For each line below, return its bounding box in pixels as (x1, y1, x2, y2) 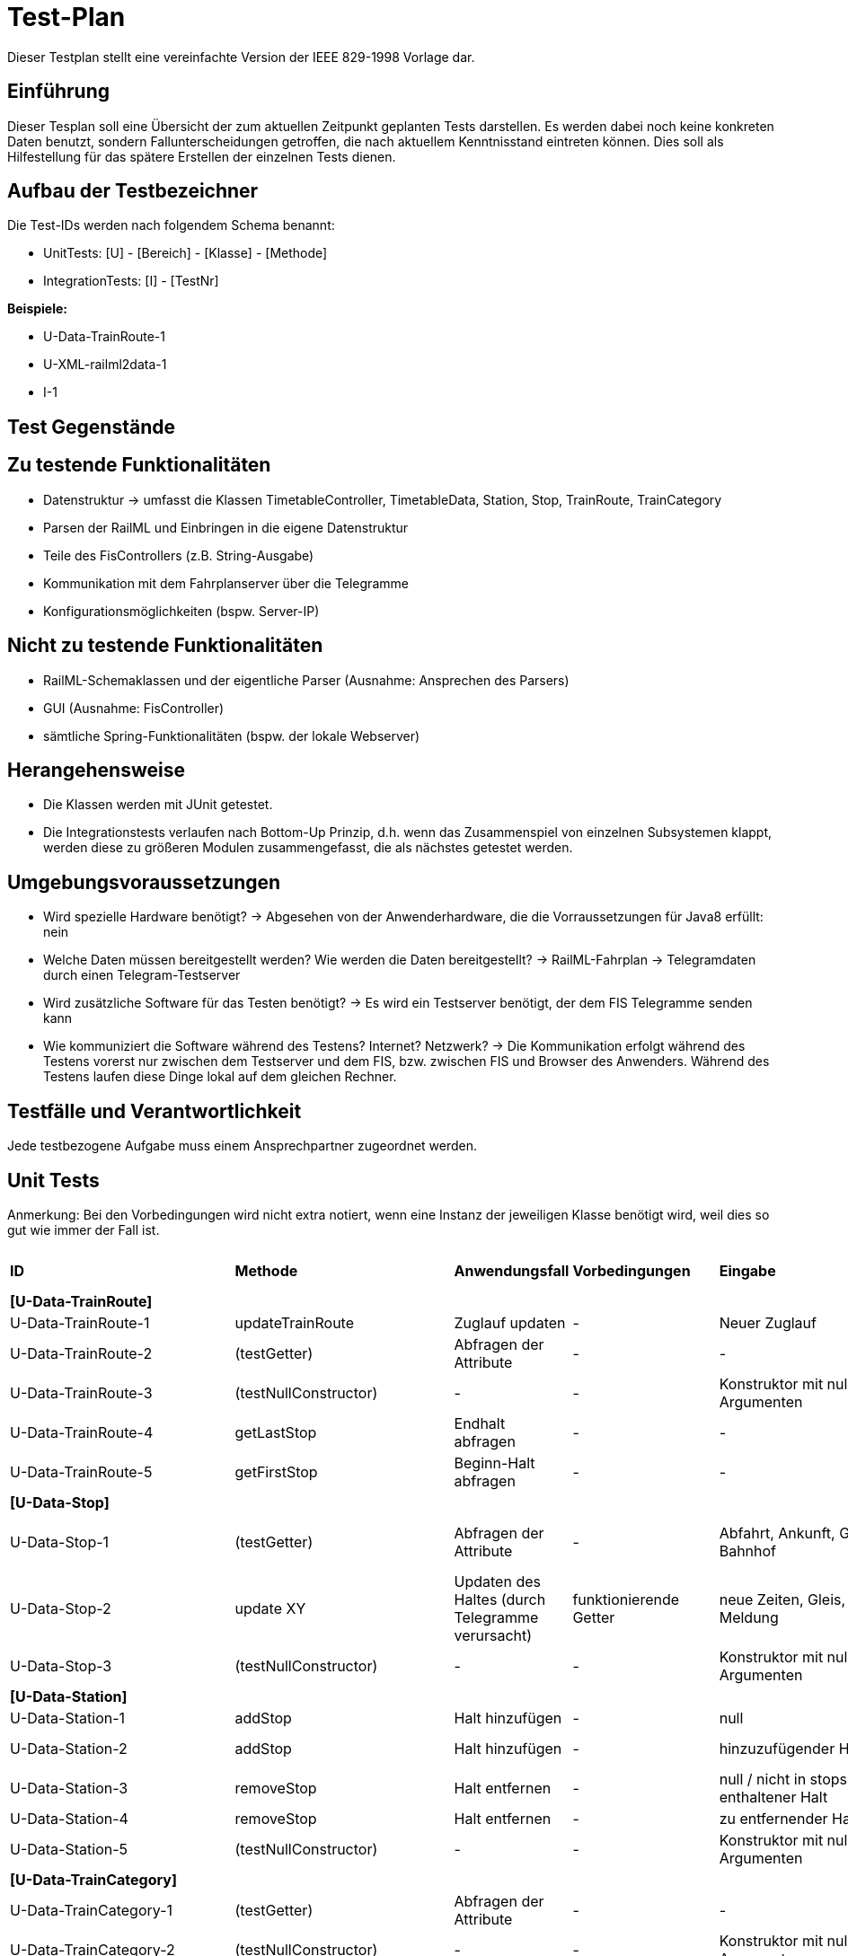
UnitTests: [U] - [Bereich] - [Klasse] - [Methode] (43, 245, 328, 261)
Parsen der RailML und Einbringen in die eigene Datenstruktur (43, 519, 409, 535)
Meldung (719, 1608, 779, 1626)
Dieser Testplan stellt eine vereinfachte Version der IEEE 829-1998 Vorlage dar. (7, 48, 475, 65)
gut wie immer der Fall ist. (7, 1221, 160, 1238)
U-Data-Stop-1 (10, 1532, 110, 1551)
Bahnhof (719, 1541, 777, 1560)
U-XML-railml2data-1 (43, 357, 167, 373)
